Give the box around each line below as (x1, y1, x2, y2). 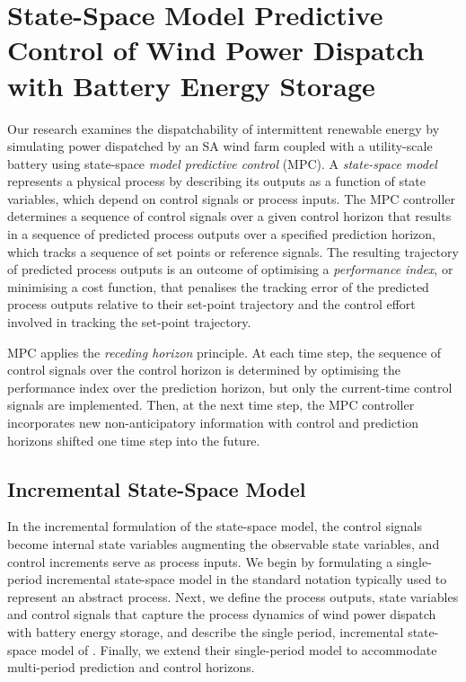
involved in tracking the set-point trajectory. (7, 313, 251, 332)
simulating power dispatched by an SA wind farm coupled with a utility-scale (7, 137, 433, 155)
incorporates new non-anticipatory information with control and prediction (7, 413, 419, 431)
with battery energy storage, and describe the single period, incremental (7, 622, 404, 641)
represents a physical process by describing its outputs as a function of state (7, 172, 426, 190)
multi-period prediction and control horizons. (7, 658, 255, 677)
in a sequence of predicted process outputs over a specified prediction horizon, (7, 225, 435, 244)
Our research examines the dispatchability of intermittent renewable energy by (7, 119, 440, 137)
